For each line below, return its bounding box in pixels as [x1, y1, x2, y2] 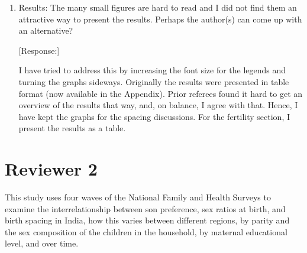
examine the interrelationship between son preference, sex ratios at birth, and [5, 202, 286, 215]
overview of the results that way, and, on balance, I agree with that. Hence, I [18, 99, 298, 111]
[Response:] [18, 44, 60, 56]
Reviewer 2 [5, 157, 98, 181]
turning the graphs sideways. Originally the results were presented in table [18, 75, 289, 87]
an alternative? [18, 24, 73, 37]
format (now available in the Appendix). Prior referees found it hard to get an [18, 87, 303, 99]
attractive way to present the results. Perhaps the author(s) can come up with [18, 12, 302, 25]
